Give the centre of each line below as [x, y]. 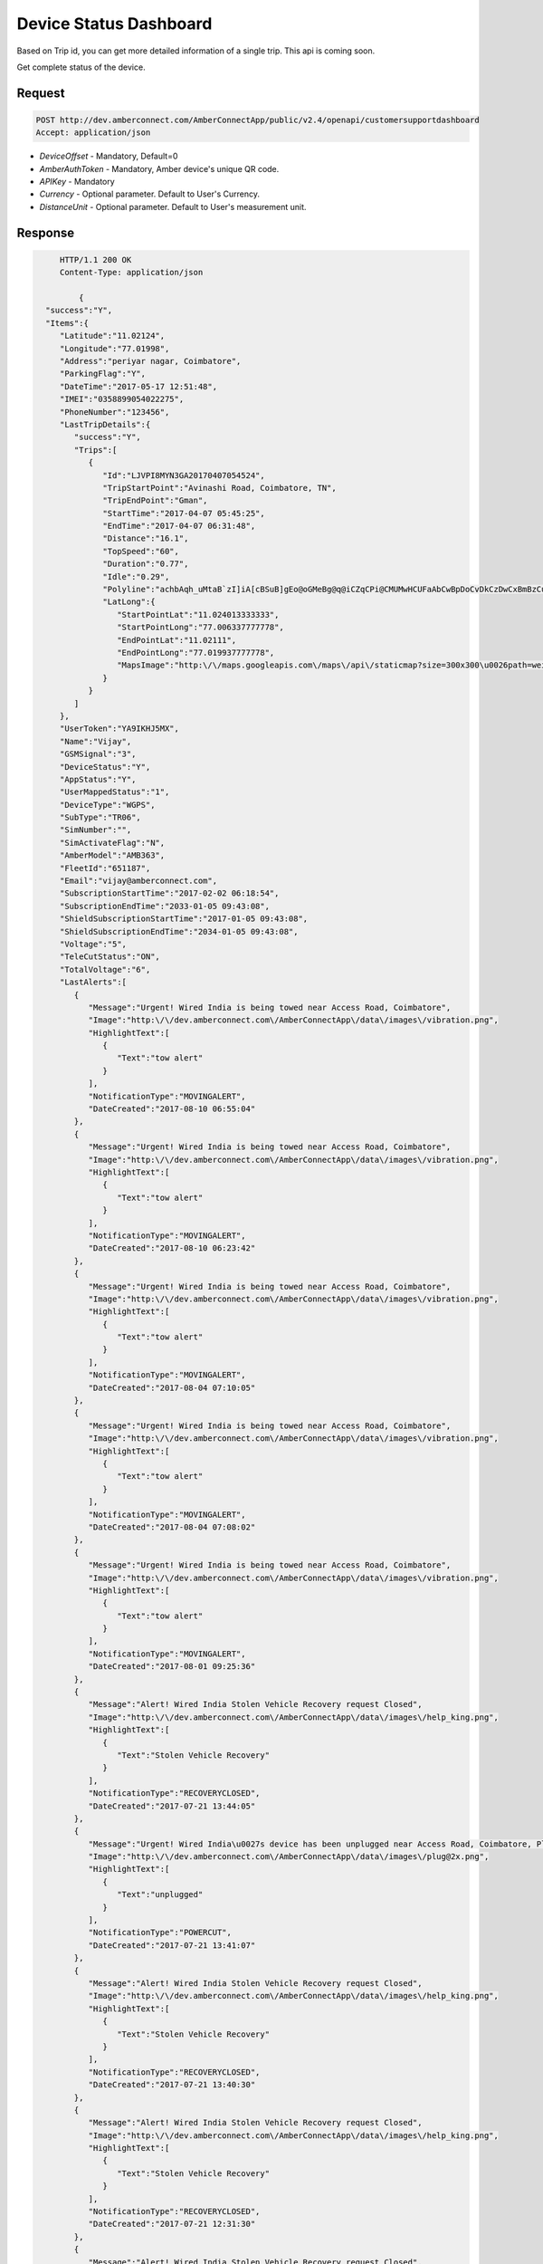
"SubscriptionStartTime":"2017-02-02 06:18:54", [169, 893]
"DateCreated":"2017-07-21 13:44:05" [172, 1806]
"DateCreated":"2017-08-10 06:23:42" [172, 1248]
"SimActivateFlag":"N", [112, 843]
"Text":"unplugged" [160, 1895]
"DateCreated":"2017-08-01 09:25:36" [172, 1667]
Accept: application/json [93, 133]
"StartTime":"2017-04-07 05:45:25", [184, 513]
